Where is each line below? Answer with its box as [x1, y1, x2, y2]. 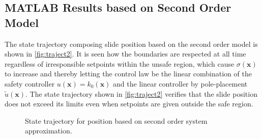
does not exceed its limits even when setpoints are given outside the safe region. [5, 98, 253, 109]
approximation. [25, 125, 72, 136]
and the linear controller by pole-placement [113, 78, 248, 89]
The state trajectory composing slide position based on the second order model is [5, 38, 258, 49]
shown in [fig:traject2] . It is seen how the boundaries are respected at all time [5, 48, 246, 59]
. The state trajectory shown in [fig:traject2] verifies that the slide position [25, 88, 257, 99]
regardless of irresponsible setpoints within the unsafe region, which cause [5, 58, 235, 69]
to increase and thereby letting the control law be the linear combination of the [5, 68, 252, 79]
